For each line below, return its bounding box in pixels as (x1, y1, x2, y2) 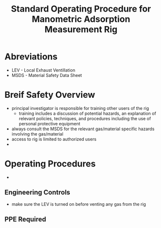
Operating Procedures (4, 158, 96, 169)
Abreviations (4, 51, 58, 62)
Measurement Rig (44, 24, 118, 35)
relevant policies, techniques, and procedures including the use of (18, 115, 151, 122)
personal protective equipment (18, 121, 80, 126)
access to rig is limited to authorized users (11, 136, 97, 142)
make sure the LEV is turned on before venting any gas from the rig (11, 201, 146, 207)
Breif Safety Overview (4, 90, 96, 100)
